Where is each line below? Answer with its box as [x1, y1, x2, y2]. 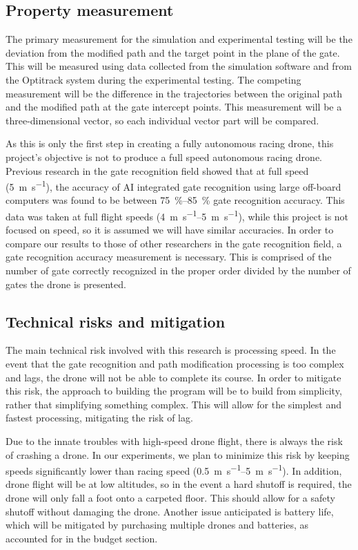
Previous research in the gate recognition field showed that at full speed [6, 163, 309, 178]
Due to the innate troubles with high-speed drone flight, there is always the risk [6, 433, 343, 448]
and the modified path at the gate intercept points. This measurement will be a [6, 99, 342, 114]
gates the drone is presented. [6, 276, 126, 291]
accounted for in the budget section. [6, 531, 158, 545]
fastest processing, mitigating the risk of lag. [6, 410, 193, 425]
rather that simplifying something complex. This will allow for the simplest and [6, 397, 342, 411]
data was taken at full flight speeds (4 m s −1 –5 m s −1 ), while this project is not [6, 207, 349, 223]
